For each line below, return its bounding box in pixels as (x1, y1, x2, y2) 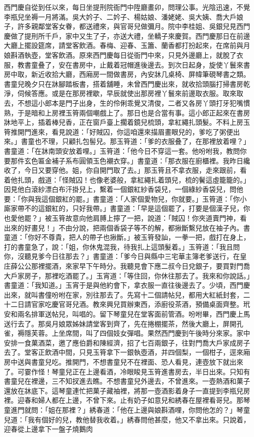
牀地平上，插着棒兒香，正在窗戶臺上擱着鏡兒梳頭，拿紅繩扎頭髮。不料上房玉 (4, 117, 250, 127)
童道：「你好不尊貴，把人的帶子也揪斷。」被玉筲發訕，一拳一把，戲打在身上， (4, 232, 250, 242)
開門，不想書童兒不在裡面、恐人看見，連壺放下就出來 (72, 356, 243, 367)
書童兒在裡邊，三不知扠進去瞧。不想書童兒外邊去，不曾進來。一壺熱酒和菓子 (4, 376, 250, 386)
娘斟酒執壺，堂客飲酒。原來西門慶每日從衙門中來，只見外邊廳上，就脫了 (4, 49, 236, 60)
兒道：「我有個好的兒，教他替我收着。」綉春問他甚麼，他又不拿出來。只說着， (4, 414, 250, 424)
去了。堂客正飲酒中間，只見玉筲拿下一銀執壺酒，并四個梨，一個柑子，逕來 (4, 347, 243, 357)
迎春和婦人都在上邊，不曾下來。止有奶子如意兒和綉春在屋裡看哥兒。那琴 (17, 395, 250, 405)
